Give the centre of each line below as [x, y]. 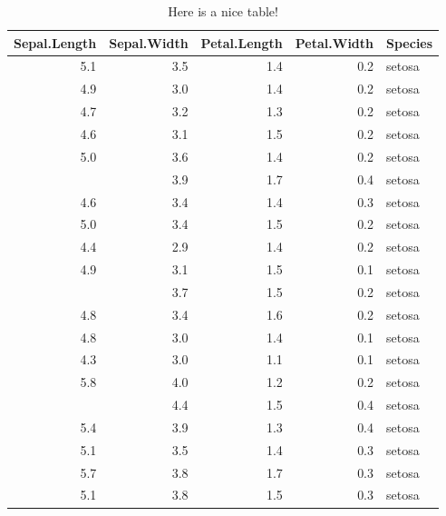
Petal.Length [242, 42]
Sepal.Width [149, 42]
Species [410, 42]
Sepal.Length [55, 42]
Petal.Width [334, 42]
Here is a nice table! [223, 11]
